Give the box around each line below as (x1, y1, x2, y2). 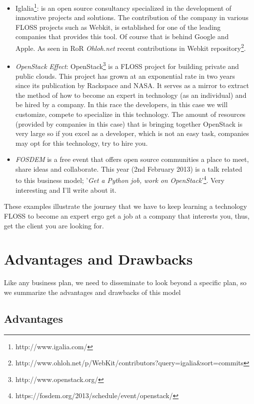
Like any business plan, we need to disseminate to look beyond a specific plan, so (4, 277, 247, 288)
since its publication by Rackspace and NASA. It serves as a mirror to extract (15, 80, 249, 90)
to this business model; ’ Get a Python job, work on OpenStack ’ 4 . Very (15, 174, 225, 185)
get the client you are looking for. (4, 220, 104, 230)
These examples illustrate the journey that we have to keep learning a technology (4, 201, 247, 211)
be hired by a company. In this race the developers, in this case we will (15, 99, 228, 110)
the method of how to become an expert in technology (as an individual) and (15, 90, 247, 100)
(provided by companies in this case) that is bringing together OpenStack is (15, 118, 243, 129)
